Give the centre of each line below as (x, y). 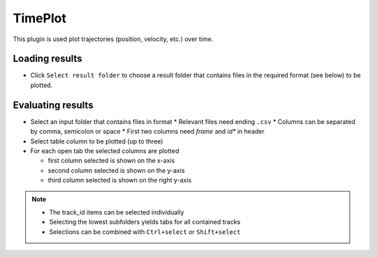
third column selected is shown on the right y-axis (120, 180)
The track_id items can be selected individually (117, 212)
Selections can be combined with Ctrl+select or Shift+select (145, 232)
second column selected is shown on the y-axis (116, 170)
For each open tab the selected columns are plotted (105, 150)
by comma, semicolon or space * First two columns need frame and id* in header (148, 132)
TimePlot (39, 18)
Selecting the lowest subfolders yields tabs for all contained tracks (145, 222)
